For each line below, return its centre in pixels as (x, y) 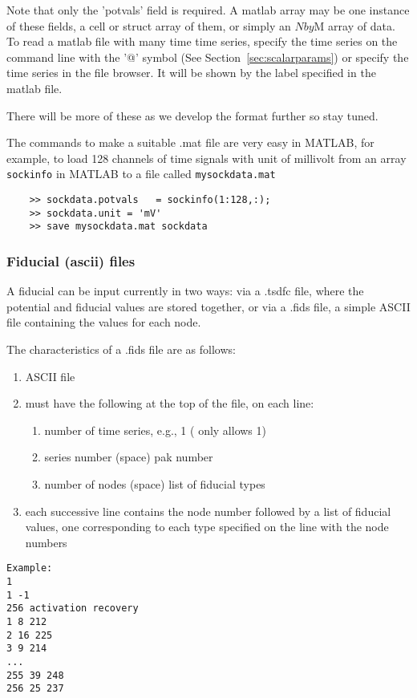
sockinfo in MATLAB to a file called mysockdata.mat (141, 174)
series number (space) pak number (129, 457)
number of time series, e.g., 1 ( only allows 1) (155, 430)
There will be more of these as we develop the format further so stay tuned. (192, 115)
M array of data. (354, 25)
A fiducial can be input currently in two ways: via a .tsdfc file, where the (185, 291)
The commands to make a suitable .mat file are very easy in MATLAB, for (190, 142)
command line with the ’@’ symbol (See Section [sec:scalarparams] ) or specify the (208, 57)
